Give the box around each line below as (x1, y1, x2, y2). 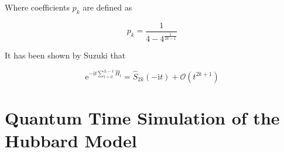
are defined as (83, 1, 132, 13)
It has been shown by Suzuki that (5, 49, 126, 61)
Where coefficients (5, 1, 70, 13)
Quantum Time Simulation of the (5, 105, 280, 129)
